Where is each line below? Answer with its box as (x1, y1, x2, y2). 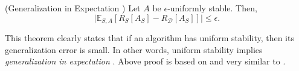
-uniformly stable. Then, (167, 2, 257, 14)
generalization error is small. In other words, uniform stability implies (5, 43, 263, 55)
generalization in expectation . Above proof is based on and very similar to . (5, 55, 286, 67)
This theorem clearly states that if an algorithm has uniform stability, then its (5, 32, 294, 44)
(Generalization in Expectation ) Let (5, 2, 141, 14)
